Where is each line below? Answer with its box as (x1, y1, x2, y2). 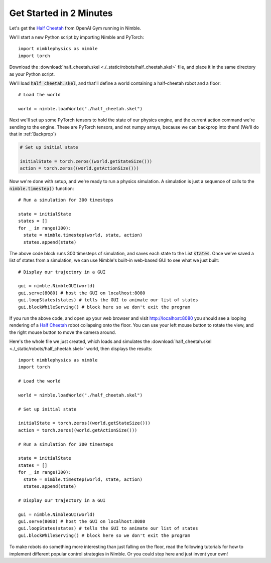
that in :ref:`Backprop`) (9, 131, 56, 137)
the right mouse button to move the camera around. (9, 329, 116, 335)
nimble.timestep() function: (9, 185, 74, 192)
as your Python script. (9, 71, 55, 77)
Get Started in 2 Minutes (9, 8, 113, 19)
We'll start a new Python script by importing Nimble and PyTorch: (9, 34, 144, 40)
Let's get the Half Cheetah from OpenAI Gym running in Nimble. (9, 25, 142, 31)
